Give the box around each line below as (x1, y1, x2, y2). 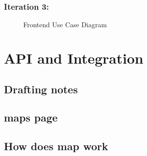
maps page (4, 110, 58, 125)
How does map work (4, 139, 108, 154)
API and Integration (4, 48, 144, 68)
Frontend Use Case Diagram (23, 19, 107, 30)
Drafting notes (4, 81, 78, 96)
